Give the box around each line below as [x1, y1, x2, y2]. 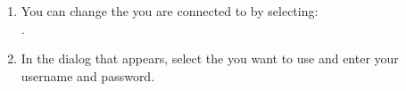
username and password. [21, 66, 155, 85]
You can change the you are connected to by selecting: [21, 2, 319, 20]
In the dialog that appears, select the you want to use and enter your [21, 49, 399, 68]
